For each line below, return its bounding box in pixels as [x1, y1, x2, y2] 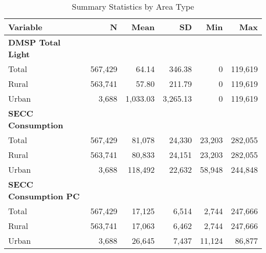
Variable [8, 21, 42, 33]
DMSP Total [8, 36, 61, 48]
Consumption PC [8, 190, 80, 202]
